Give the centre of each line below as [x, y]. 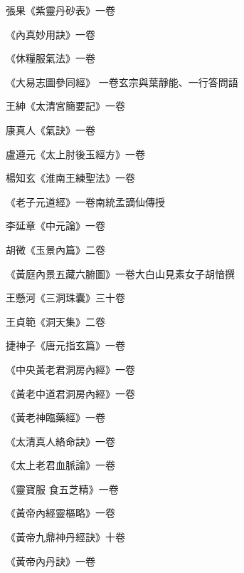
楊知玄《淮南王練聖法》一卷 [70, 178]
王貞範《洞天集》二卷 [55, 321]
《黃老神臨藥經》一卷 [55, 417]
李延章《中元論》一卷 [55, 226]
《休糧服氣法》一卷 [51, 58]
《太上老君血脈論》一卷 [60, 465]
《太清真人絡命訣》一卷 [60, 441]
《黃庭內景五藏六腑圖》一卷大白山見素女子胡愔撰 [120, 273]
